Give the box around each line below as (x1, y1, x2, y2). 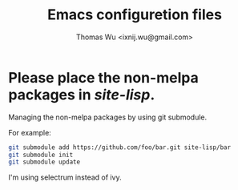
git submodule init (8, 151, 74, 159)
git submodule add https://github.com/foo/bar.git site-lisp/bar (8, 143, 231, 152)
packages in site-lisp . (8, 86, 155, 103)
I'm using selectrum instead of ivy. (8, 172, 122, 182)
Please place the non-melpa (8, 68, 199, 87)
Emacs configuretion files (46, 6, 223, 24)
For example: (8, 127, 52, 137)
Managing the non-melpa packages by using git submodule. (8, 112, 208, 122)
